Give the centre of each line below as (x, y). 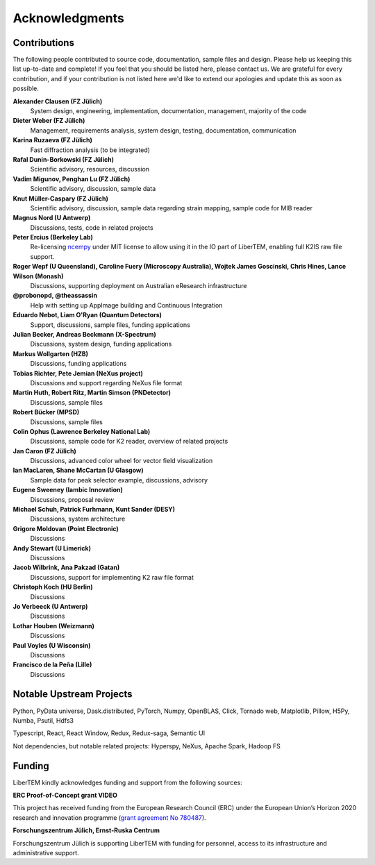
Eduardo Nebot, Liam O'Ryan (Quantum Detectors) (87, 315)
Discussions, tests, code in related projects (92, 227)
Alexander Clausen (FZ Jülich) (58, 101)
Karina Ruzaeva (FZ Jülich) (53, 140)
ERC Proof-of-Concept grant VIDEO (65, 796)
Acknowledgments (69, 18)
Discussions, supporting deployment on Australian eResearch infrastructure (139, 286)
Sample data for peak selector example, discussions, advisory (119, 480)
